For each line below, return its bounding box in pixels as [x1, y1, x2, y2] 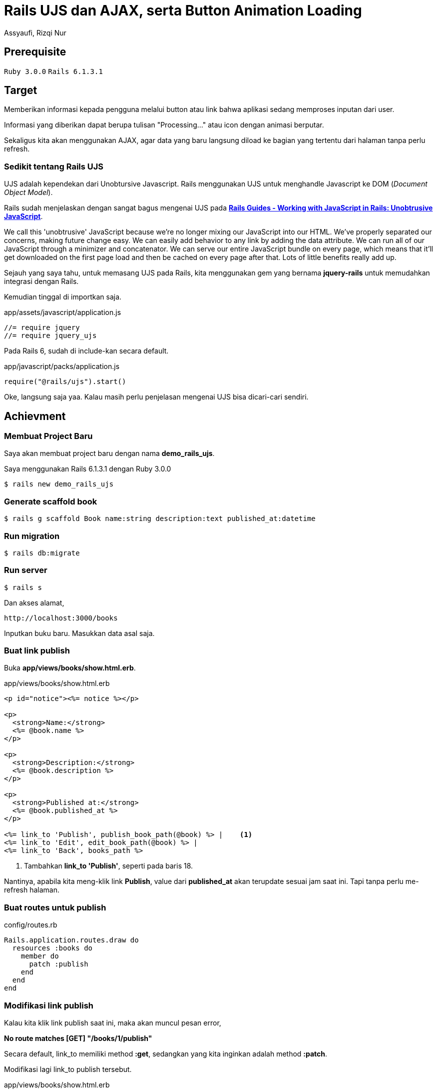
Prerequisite [4, 45, 66, 58]
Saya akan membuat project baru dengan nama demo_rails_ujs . [4, 449, 215, 458]
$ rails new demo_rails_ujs [4, 480, 114, 488]
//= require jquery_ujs [4, 331, 97, 340]
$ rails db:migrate [4, 548, 80, 557]
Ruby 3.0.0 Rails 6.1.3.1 [4, 67, 103, 75]
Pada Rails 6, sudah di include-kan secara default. [4, 346, 169, 355]
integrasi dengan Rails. [4, 277, 79, 286]
